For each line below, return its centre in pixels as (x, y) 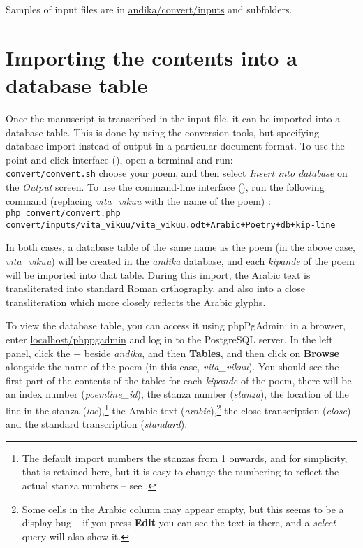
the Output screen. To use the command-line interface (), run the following (165, 186)
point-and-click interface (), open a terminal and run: (119, 159)
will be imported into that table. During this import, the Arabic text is (158, 274)
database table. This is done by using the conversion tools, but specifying (162, 132)
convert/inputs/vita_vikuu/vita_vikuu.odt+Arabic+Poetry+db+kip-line (171, 225)
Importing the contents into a (151, 57)
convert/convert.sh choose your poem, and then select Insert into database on (177, 173)
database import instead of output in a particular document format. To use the (175, 146)
